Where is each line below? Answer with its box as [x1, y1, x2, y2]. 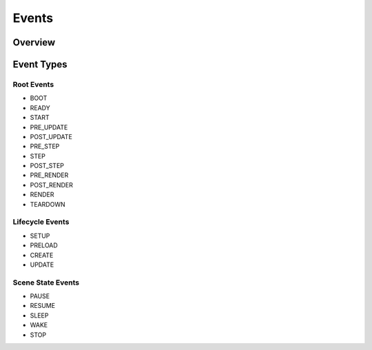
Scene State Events [12, 278, 80, 287]
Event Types [12, 59, 68, 70]
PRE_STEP [30, 142, 60, 151]
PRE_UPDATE [30, 123, 68, 131]
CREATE [30, 251, 54, 259]
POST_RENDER [30, 181, 74, 189]
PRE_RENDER [30, 171, 69, 179]
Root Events [12, 79, 54, 89]
